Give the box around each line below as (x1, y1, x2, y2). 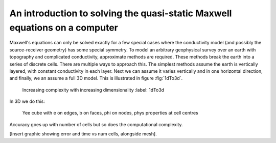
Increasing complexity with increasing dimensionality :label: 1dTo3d (22, 87, 165, 93)
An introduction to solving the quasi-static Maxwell (9, 8, 232, 19)
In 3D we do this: (9, 98, 45, 104)
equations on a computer (9, 22, 119, 33)
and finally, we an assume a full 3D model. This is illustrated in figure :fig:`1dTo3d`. (9, 75, 183, 81)
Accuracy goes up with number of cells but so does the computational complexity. (9, 121, 183, 127)
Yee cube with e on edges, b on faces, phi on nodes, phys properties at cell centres (22, 110, 199, 116)
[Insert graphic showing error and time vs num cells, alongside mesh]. (9, 131, 157, 137)
